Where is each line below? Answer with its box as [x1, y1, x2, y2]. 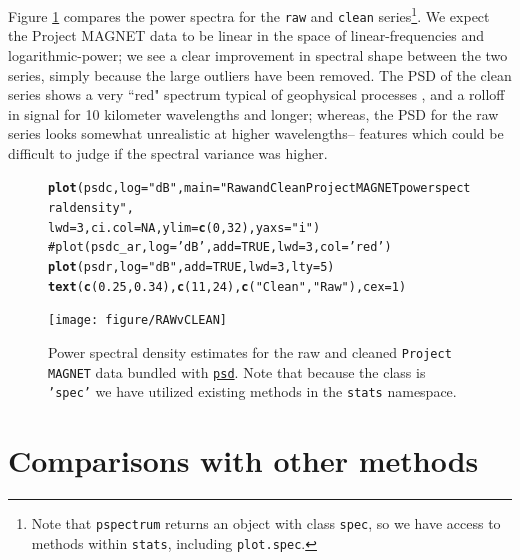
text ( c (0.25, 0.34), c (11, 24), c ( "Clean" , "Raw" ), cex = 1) [48, 279, 407, 294]
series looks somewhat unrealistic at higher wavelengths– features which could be [8, 123, 504, 144]
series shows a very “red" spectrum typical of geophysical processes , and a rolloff [8, 84, 505, 105]
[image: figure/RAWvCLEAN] [48, 313, 227, 328]
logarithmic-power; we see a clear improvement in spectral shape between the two [8, 44, 508, 65]
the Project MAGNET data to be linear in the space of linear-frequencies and [8, 25, 485, 46]
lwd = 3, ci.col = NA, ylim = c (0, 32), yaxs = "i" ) [48, 220, 321, 235]
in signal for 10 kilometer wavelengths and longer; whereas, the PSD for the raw [8, 103, 499, 124]
